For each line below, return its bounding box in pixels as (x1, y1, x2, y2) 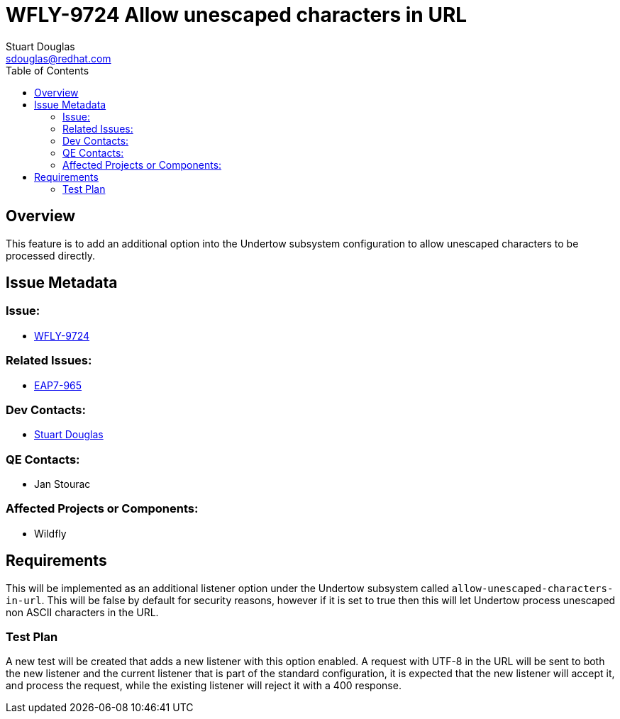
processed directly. (6, 249, 96, 262)
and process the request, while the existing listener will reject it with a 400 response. (6, 679, 402, 692)
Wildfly (34, 527, 67, 540)
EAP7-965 (34, 379, 82, 391)
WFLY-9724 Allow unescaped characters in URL (6, 3, 467, 27)
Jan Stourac (34, 478, 91, 491)
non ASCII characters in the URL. (6, 606, 159, 618)
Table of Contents (6, 64, 89, 77)
